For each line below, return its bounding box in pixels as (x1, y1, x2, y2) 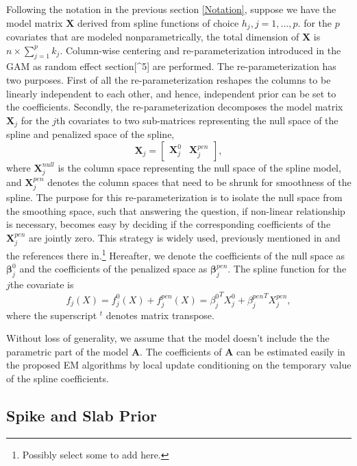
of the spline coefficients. (6, 371, 109, 386)
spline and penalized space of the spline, (6, 127, 175, 141)
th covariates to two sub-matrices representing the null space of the (56, 113, 338, 127)
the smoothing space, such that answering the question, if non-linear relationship (6, 203, 345, 218)
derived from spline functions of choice (77, 15, 239, 30)
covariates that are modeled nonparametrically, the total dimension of (6, 30, 299, 44)
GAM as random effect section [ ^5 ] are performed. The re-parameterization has (6, 59, 336, 73)
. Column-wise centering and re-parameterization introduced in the (60, 43, 341, 57)
